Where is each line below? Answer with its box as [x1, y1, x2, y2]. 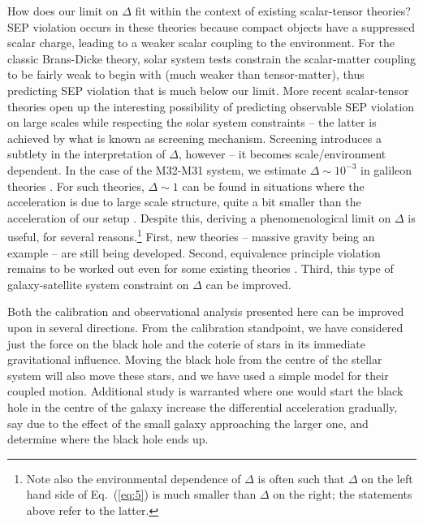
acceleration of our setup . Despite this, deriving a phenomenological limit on [7, 209, 391, 226]
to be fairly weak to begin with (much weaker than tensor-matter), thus [7, 66, 365, 83]
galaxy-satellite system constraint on [7, 275, 189, 292]
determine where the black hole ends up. [7, 430, 209, 447]
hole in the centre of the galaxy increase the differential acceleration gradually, [7, 398, 398, 415]
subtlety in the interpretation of [7, 145, 166, 162]
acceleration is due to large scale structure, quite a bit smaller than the [7, 193, 361, 210]
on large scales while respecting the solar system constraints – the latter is [7, 114, 377, 131]
